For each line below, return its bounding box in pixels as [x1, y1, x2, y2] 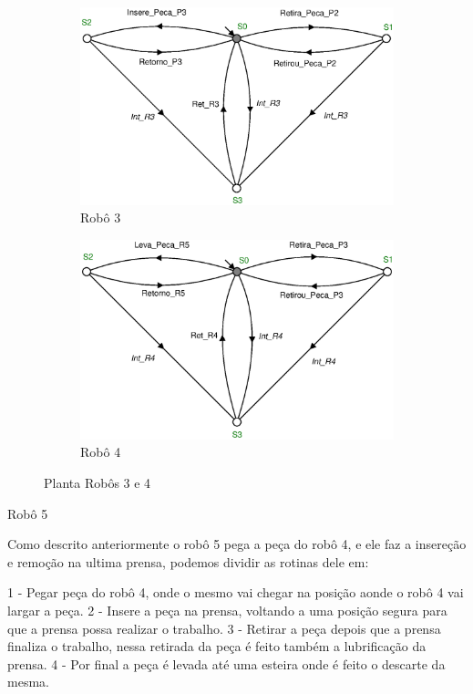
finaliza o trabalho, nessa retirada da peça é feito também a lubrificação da [7, 637, 427, 656]
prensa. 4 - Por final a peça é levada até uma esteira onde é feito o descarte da [7, 654, 446, 673]
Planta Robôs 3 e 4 [44, 473, 151, 492]
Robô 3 [80, 208, 121, 227]
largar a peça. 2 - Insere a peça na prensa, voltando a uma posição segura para [7, 601, 447, 620]
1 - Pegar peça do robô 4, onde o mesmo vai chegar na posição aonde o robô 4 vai [7, 583, 464, 602]
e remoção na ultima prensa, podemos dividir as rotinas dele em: [7, 552, 369, 571]
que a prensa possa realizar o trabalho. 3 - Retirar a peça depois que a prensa [7, 618, 441, 637]
